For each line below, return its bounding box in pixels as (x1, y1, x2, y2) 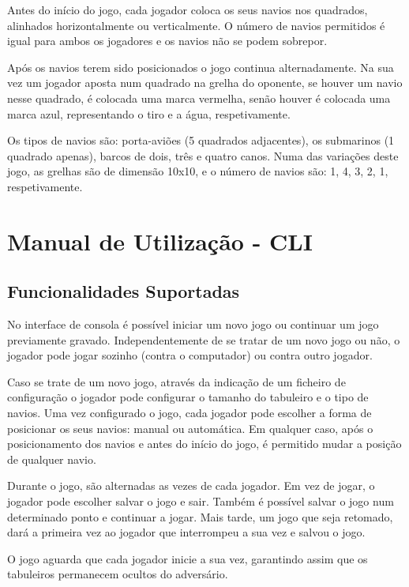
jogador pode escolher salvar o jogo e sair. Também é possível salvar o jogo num (7, 493, 394, 510)
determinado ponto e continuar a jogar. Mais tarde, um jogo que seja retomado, (7, 508, 393, 525)
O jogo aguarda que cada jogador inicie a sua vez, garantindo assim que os (7, 550, 368, 566)
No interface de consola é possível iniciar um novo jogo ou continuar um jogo (7, 316, 379, 333)
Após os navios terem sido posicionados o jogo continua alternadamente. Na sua (7, 58, 394, 75)
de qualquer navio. (7, 450, 96, 467)
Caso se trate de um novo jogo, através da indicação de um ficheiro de (7, 373, 346, 389)
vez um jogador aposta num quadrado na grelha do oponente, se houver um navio (7, 74, 403, 91)
